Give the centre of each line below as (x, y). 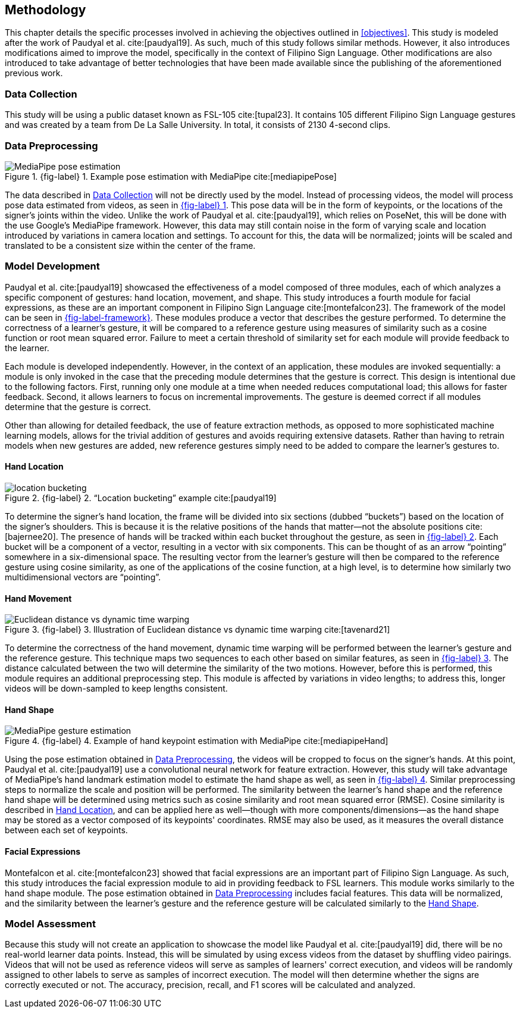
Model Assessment (50, 923)
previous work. (34, 73)
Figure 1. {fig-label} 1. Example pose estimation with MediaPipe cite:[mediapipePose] (171, 176)
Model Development (52, 266)
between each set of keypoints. (66, 830)
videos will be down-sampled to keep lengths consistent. (116, 689)
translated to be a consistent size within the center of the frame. (130, 245)
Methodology (46, 10)
